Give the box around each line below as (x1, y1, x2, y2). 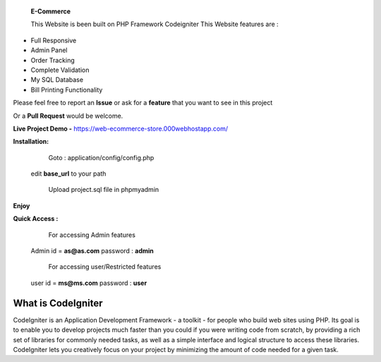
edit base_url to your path (30, 169, 107, 178)
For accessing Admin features (48, 230, 135, 239)
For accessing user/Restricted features (48, 263, 162, 271)
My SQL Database (30, 76, 84, 84)
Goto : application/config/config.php (48, 153, 155, 162)
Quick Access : (13, 215, 59, 223)
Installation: (13, 138, 49, 146)
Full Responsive (30, 36, 77, 44)
